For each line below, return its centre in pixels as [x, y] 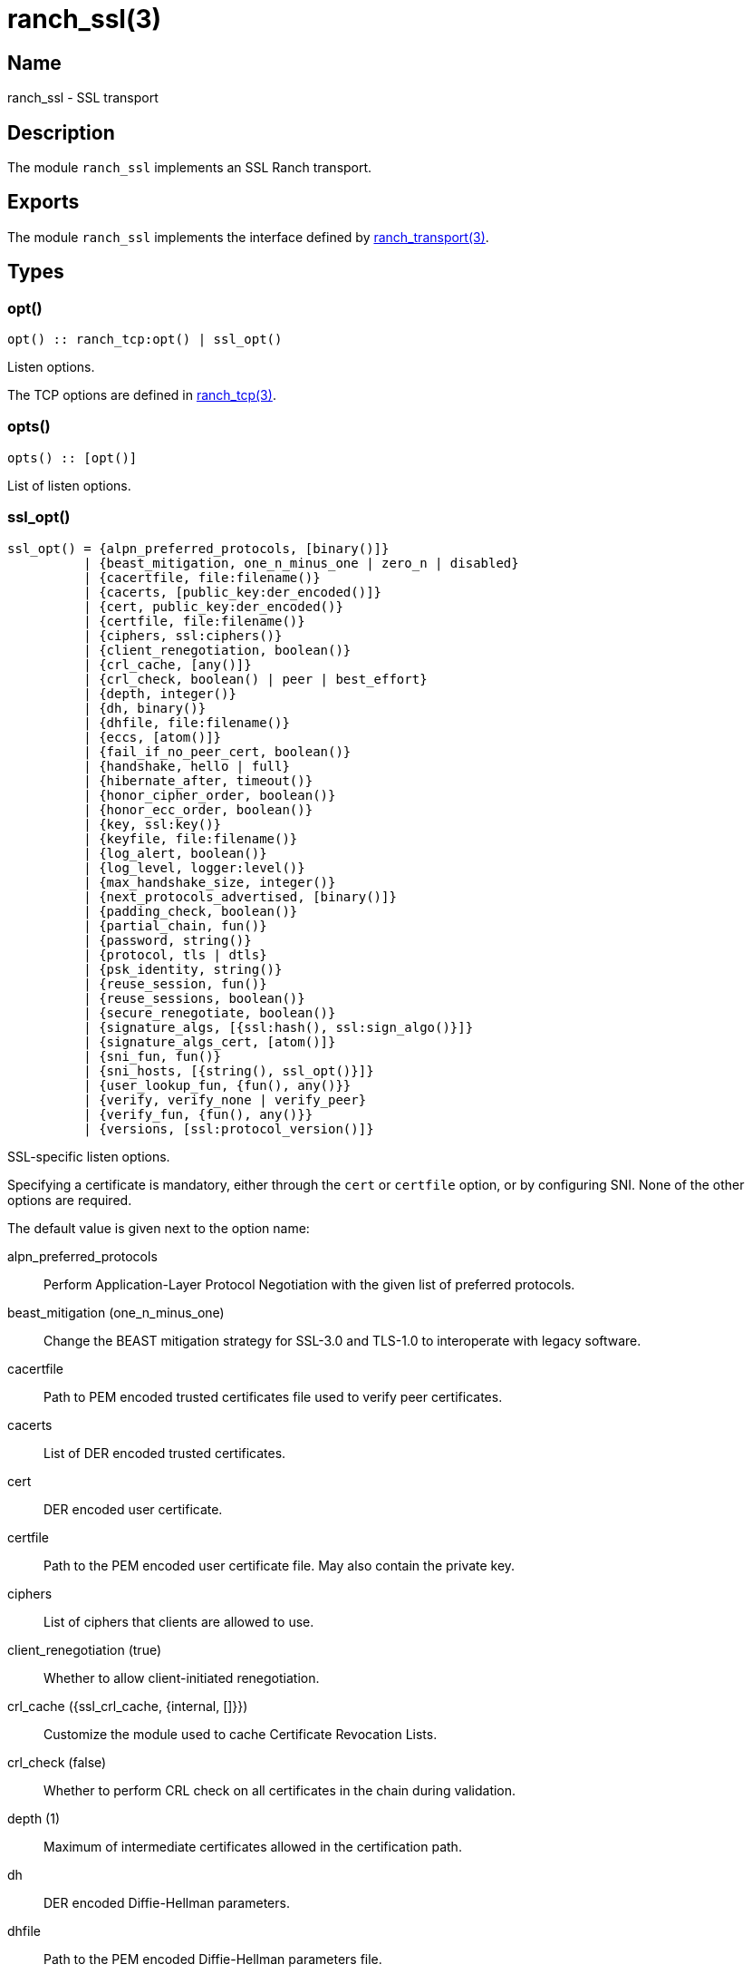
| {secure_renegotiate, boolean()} [210, 1012]
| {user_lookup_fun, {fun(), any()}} [217, 1085]
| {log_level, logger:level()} [194, 867]
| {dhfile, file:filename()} [187, 722]
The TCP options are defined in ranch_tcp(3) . [142, 395]
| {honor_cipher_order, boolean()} [210, 795]
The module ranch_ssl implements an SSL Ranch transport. [190, 168]
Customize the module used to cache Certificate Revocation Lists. [241, 1734]
